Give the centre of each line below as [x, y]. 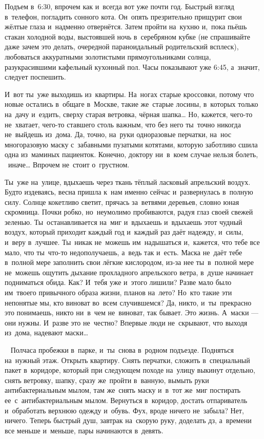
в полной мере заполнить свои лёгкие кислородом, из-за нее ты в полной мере [129, 262]
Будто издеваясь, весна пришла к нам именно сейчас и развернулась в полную [129, 192]
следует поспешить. [35, 77]
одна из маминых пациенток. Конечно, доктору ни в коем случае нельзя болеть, [131, 154]
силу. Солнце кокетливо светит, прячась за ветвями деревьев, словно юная [122, 202]
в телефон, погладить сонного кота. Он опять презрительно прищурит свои [123, 16]
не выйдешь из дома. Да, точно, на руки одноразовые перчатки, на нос [118, 134]
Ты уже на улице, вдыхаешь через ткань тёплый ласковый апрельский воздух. [128, 182]
